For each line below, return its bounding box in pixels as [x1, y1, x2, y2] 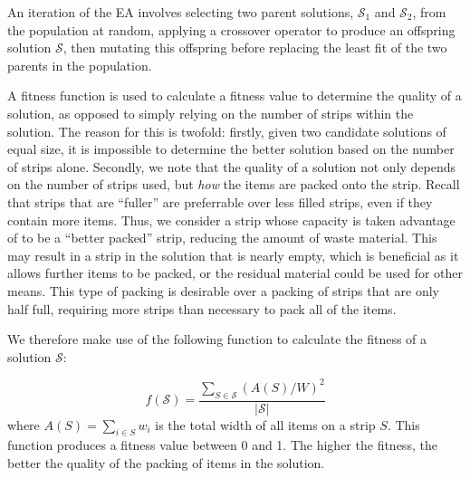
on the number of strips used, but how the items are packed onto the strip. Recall [7, 175, 460, 194]
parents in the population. [7, 55, 152, 74]
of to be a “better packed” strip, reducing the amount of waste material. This [7, 228, 437, 247]
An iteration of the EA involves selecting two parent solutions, [7, 3, 354, 21]
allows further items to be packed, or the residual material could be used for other [7, 263, 464, 282]
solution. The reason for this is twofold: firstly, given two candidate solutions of [7, 121, 446, 140]
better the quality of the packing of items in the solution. [7, 454, 325, 472]
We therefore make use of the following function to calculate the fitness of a [7, 330, 427, 349]
